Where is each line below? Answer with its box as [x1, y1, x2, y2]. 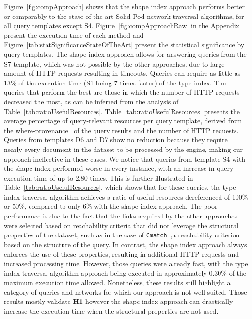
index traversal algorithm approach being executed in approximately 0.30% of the [4, 268, 247, 278]
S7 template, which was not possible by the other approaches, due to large [4, 58, 225, 68]
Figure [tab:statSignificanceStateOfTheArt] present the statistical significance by [4, 39, 245, 50]
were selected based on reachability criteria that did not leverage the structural [4, 220, 239, 230]
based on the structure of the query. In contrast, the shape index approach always [4, 239, 247, 249]
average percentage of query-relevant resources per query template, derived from [4, 116, 242, 126]
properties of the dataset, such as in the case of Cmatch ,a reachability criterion [4, 230, 240, 240]
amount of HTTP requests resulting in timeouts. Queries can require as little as [4, 68, 241, 78]
